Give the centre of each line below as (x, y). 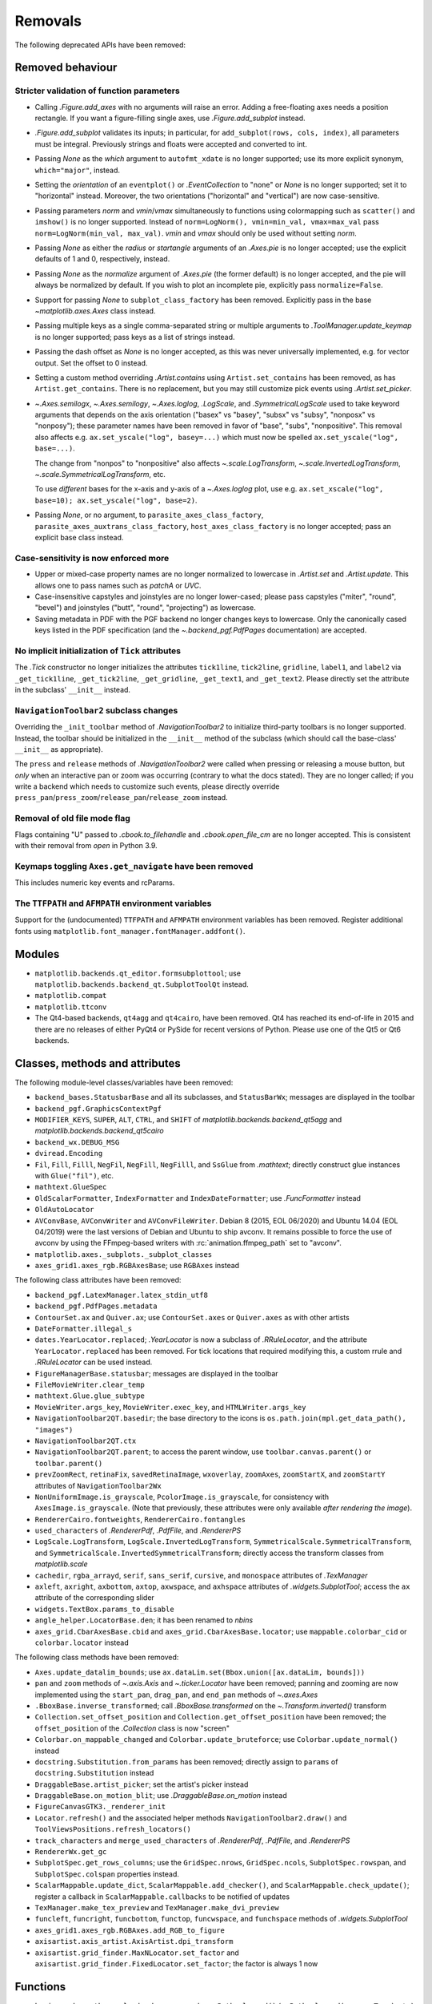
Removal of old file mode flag (73, 818)
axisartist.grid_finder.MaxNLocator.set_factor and (137, 1953)
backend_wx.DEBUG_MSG (77, 1142)
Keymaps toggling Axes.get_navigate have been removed (134, 866)
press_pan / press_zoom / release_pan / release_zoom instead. (121, 798)
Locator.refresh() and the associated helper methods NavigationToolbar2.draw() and (191, 1818)
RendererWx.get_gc (71, 1852)
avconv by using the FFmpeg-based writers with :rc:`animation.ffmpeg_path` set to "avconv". (188, 1243)
